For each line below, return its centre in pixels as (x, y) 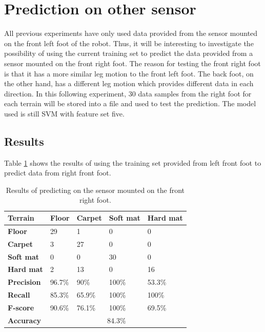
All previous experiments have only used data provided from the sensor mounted (131, 33)
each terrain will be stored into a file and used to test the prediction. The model (130, 103)
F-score (21, 307)
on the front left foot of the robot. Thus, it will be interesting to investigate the (129, 43)
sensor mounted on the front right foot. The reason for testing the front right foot (132, 63)
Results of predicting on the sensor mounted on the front (95, 190)
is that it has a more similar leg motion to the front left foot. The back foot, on (129, 73)
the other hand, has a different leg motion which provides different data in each (129, 83)
